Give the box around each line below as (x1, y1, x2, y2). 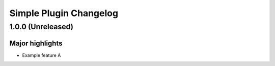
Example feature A (22, 52, 61, 58)
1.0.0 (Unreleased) (9, 22, 74, 31)
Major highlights (9, 39, 63, 47)
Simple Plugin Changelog (9, 8, 119, 19)
